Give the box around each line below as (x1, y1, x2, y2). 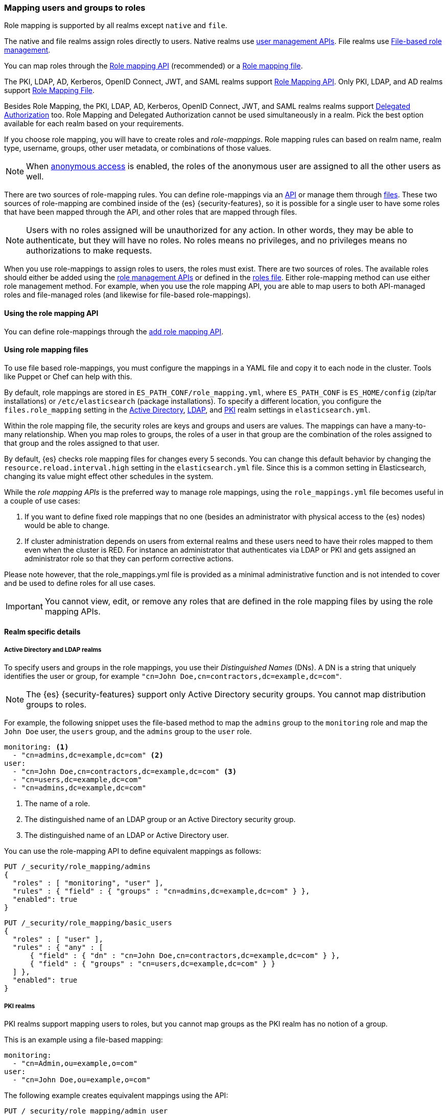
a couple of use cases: (4, 496, 80, 505)
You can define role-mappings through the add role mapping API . (4, 327, 224, 336)
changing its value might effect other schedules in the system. (4, 471, 214, 481)
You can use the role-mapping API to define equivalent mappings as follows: (4, 847, 262, 856)
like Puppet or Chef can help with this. (4, 372, 132, 381)
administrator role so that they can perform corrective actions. (25, 554, 234, 563)
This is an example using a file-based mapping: (4, 1035, 163, 1044)
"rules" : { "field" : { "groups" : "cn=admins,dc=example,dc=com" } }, (12, 887, 310, 896)
